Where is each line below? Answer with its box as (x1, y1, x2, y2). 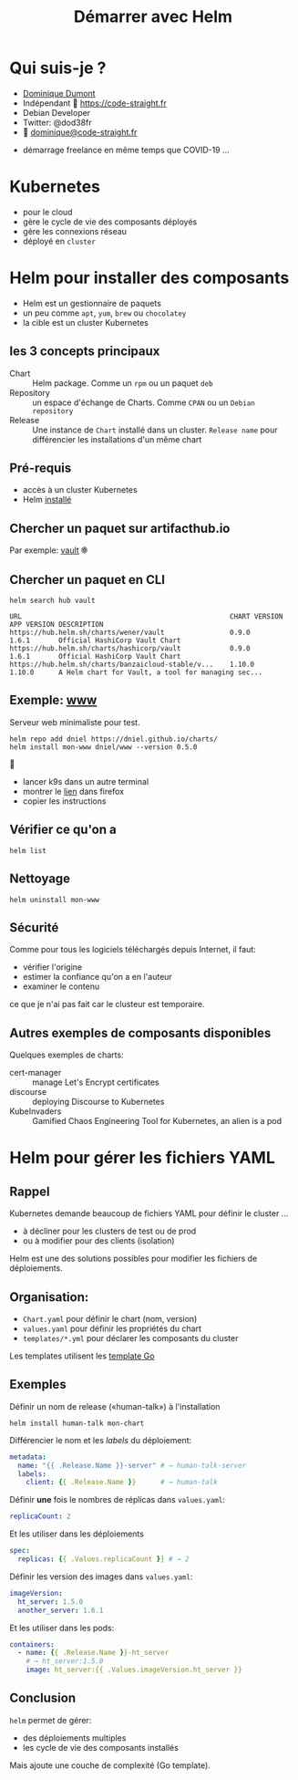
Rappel (9, 1183, 50, 1199)
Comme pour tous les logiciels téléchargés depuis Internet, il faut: (9, 944, 257, 955)
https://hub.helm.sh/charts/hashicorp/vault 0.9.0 (9, 644, 251, 653)
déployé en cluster (22, 235, 96, 246)
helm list (9, 846, 47, 855)
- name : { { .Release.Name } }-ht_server (17, 1649, 170, 1658)
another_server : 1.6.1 (17, 1606, 104, 1615)
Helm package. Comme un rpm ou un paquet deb (32, 377, 213, 389)
